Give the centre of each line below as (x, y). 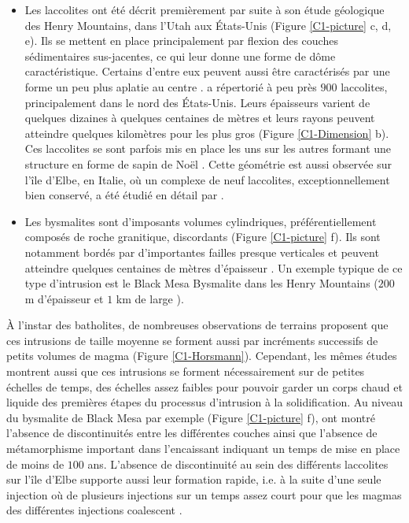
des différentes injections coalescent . (94, 510)
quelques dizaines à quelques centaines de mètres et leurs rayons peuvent (200, 118)
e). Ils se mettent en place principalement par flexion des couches (181, 41)
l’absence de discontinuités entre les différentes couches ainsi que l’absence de (192, 433)
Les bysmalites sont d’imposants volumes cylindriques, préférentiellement (201, 221)
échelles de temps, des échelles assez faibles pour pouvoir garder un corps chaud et (204, 386)
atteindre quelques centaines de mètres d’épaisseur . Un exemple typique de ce (214, 267)
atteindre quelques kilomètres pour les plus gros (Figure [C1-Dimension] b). (207, 133)
